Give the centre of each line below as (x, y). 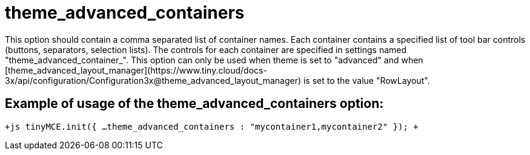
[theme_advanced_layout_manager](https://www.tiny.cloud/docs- (136, 70)
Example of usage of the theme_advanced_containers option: (194, 104)
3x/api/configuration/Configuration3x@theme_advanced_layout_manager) (153, 80)
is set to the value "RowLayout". (366, 80)
